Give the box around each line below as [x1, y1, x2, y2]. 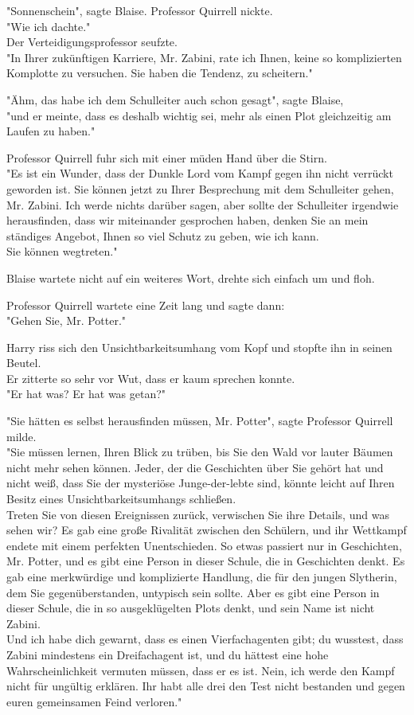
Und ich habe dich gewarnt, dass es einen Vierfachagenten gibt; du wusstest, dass [6, 631, 404, 647]
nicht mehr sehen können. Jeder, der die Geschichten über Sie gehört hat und [6, 459, 384, 475]
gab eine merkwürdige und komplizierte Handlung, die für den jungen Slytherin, [6, 568, 397, 584]
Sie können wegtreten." [6, 243, 118, 260]
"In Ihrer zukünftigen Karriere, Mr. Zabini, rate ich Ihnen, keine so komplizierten [6, 49, 402, 65]
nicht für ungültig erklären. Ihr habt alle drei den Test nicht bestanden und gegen [6, 678, 405, 694]
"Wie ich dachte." [6, 18, 91, 34]
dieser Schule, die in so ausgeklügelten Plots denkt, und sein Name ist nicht [6, 600, 375, 616]
